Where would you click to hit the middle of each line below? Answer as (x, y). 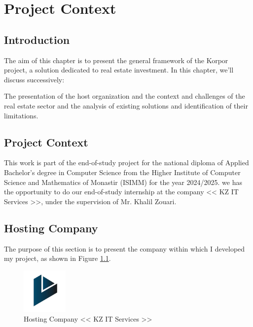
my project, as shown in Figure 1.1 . (57, 258)
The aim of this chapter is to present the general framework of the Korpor (116, 60)
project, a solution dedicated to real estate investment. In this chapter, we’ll (119, 70)
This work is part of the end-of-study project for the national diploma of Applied (126, 163)
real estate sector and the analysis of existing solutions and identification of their (126, 105)
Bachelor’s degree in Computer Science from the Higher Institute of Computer (122, 172)
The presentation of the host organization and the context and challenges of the (125, 96)
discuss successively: (34, 79)
